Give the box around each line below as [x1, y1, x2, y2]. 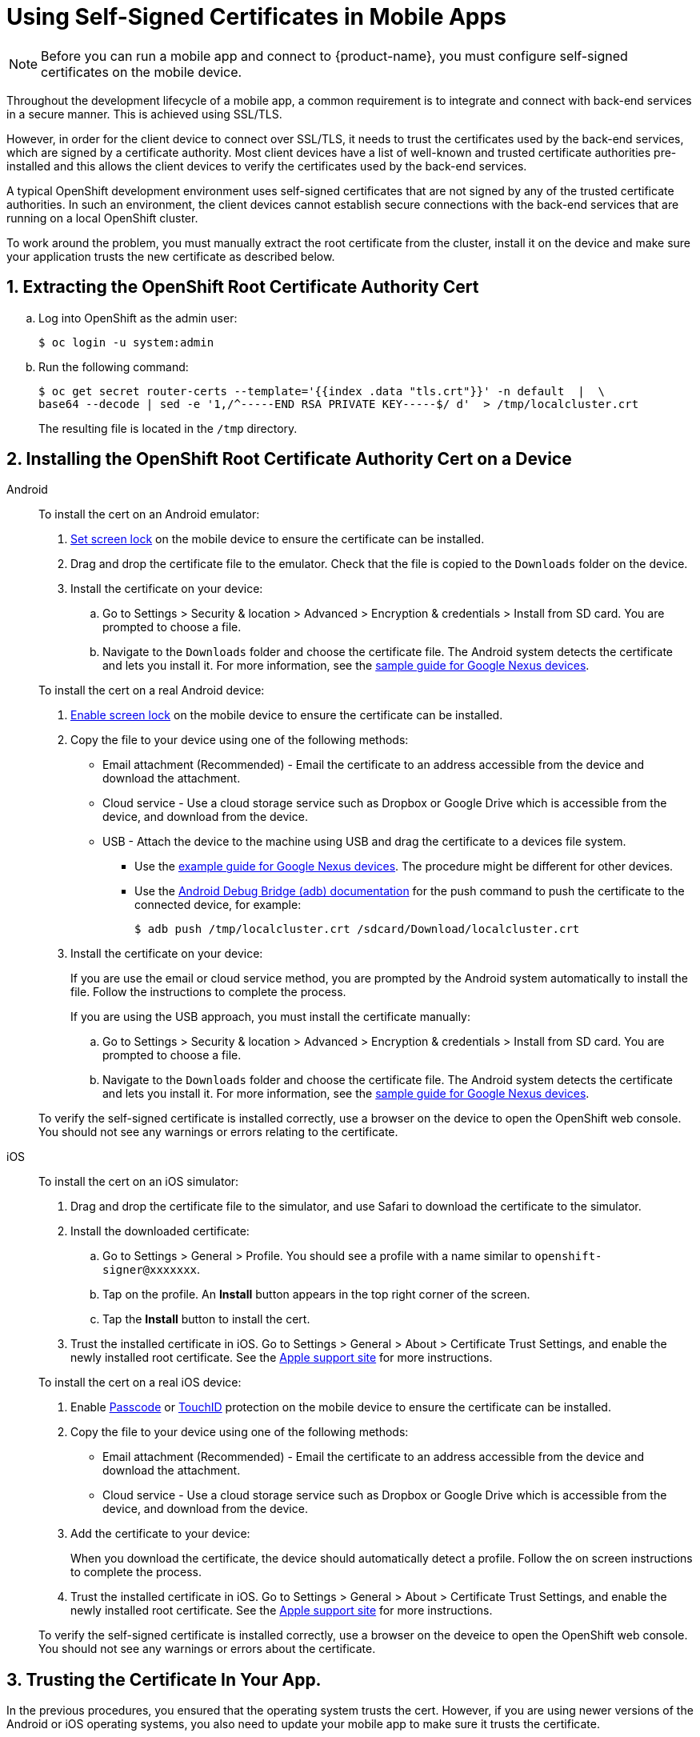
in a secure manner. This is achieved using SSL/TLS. [6, 106, 282, 121]
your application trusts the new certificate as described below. [6, 249, 335, 263]
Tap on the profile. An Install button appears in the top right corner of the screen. [102, 1287, 530, 1302]
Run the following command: [38, 359, 189, 374]
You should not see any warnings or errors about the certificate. [38, 1642, 376, 1656]
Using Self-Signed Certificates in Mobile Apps [6, 3, 506, 30]
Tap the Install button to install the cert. [102, 1312, 310, 1327]
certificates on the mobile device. [41, 63, 242, 80]
